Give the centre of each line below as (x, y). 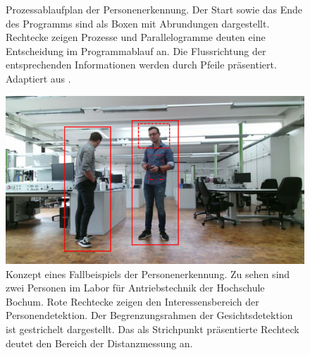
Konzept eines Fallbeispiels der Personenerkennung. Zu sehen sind (148, 273)
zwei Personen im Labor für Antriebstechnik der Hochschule (135, 288)
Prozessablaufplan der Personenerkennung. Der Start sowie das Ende (154, 9)
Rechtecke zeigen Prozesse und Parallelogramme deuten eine (136, 37)
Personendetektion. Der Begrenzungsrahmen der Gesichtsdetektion (149, 315)
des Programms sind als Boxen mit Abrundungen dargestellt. (138, 23)
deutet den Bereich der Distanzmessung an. (99, 343)
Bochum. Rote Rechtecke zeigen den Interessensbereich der (132, 301)
